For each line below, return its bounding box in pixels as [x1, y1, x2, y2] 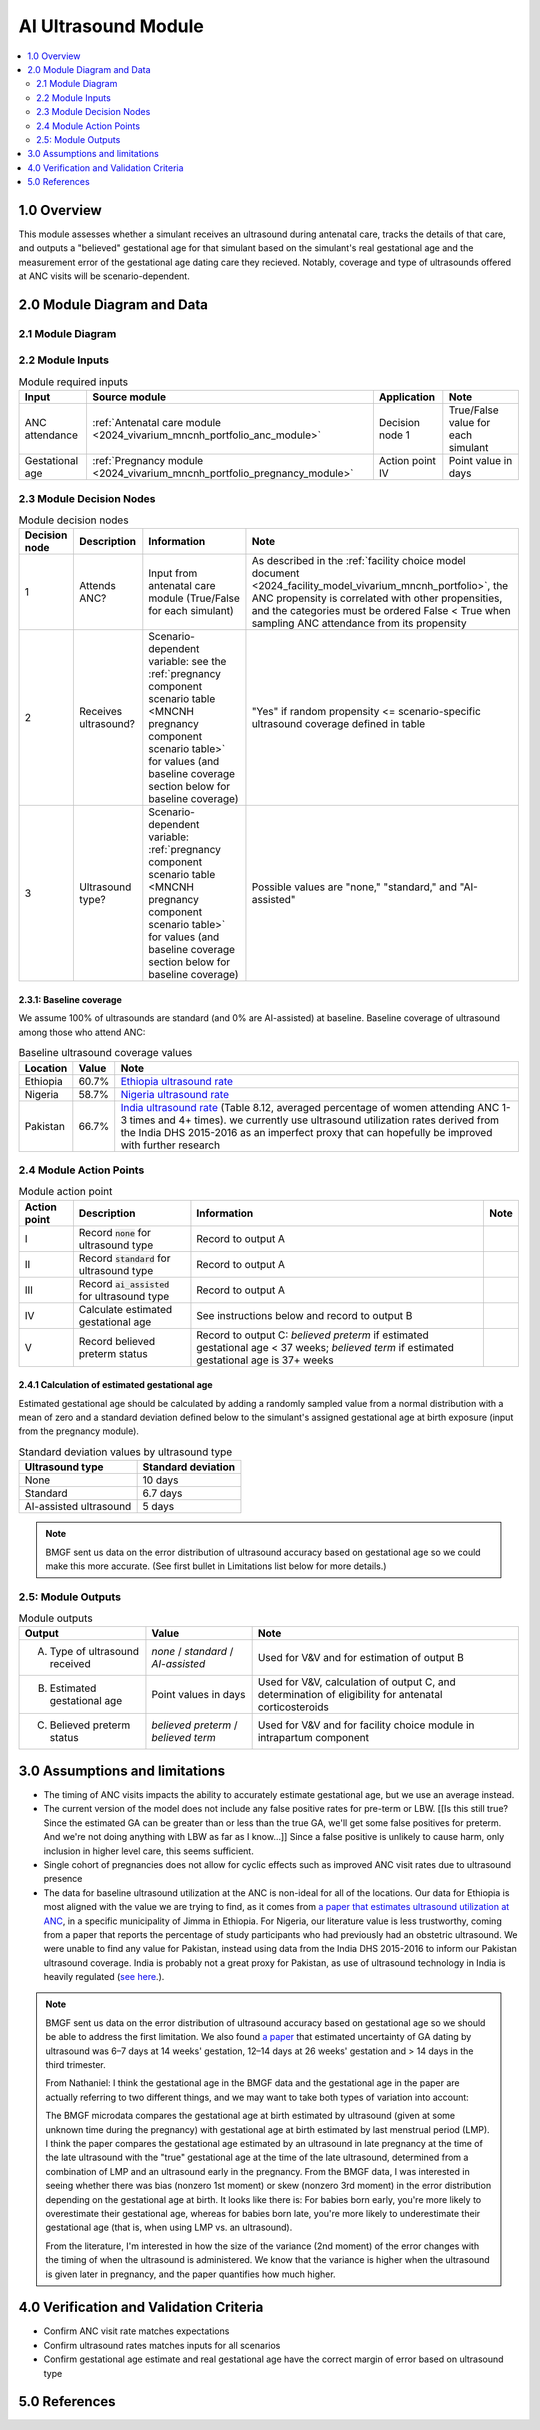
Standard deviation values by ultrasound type [18, 1445, 233, 1459]
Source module [92, 390, 167, 404]
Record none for [78, 1225, 152, 1239]
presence [43, 1873, 83, 1885]
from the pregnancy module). [18, 1425, 140, 1437]
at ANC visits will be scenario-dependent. [18, 270, 190, 282]
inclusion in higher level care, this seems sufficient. [43, 1845, 254, 1857]
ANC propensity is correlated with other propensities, [251, 591, 503, 605]
